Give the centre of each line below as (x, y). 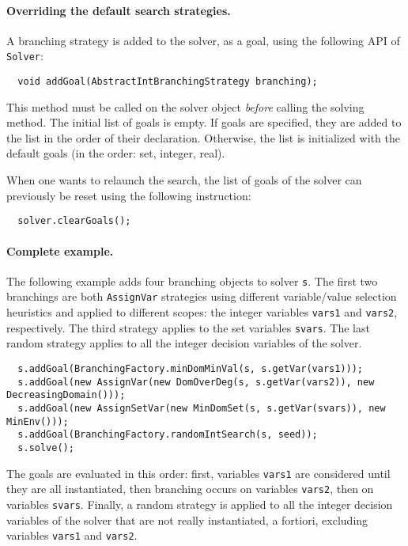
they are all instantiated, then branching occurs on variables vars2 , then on (190, 489)
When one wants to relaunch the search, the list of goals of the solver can (184, 180)
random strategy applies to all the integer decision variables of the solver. (184, 343)
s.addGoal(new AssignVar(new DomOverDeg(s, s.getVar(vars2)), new (196, 382)
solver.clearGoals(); (74, 221)
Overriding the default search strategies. (119, 10)
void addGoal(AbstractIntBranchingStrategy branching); (168, 82)
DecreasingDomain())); (66, 395)
